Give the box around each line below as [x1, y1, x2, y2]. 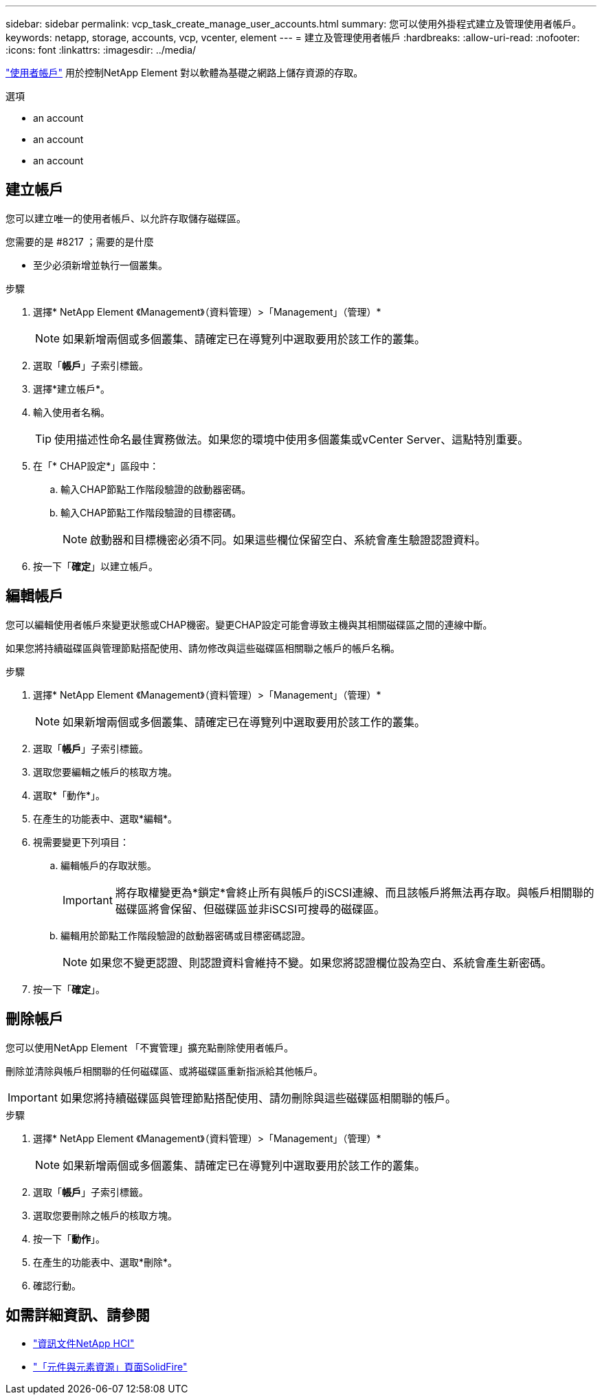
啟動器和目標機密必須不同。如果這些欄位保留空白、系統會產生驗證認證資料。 [90, 532, 487, 547]
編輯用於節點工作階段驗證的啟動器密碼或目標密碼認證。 [60, 929, 311, 941]
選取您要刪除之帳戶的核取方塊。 [33, 1209, 177, 1221]
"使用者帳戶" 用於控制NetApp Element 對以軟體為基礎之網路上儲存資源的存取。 [5, 67, 364, 78]
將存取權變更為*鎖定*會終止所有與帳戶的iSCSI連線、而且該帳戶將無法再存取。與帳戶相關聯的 [115, 885, 594, 899]
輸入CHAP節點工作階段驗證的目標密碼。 [60, 506, 242, 518]
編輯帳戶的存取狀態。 [60, 859, 157, 871]
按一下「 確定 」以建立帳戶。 [33, 560, 158, 572]
